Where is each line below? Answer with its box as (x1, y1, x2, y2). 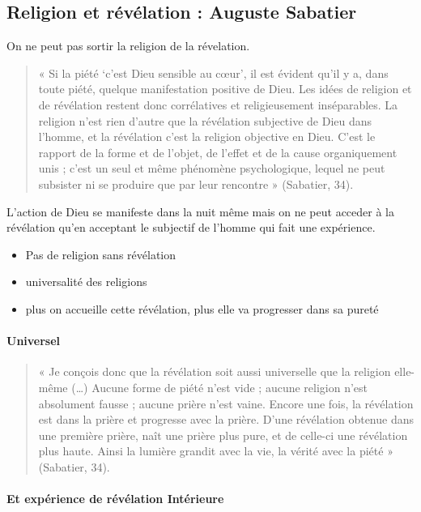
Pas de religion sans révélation (25, 245, 176, 262)
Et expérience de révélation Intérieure (6, 490, 224, 507)
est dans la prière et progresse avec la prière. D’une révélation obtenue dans (38, 411, 414, 428)
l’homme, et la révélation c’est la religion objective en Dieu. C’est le (38, 128, 376, 145)
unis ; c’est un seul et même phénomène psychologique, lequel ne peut (38, 160, 385, 177)
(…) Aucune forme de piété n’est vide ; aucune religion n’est (71, 378, 368, 395)
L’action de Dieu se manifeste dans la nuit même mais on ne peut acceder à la (6, 203, 394, 220)
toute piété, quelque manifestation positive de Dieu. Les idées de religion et (38, 80, 412, 97)
